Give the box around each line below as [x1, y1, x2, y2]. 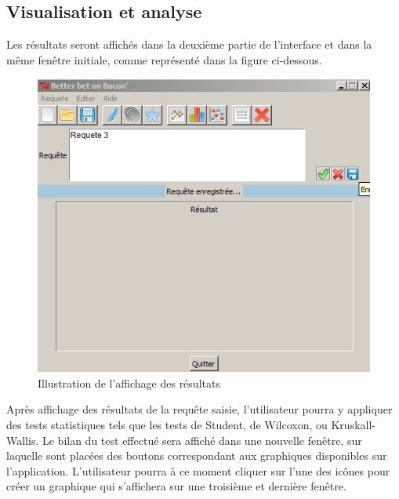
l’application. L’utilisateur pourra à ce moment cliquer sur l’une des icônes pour [6, 462, 390, 479]
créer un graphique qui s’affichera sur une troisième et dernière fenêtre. [6, 478, 346, 494]
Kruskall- [331, 416, 376, 432]
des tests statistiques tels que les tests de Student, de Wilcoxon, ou [6, 416, 328, 432]
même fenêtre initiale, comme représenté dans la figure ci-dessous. [6, 51, 322, 67]
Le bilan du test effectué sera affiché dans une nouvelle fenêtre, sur [42, 432, 362, 448]
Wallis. [6, 432, 39, 448]
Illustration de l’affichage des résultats [38, 374, 220, 391]
